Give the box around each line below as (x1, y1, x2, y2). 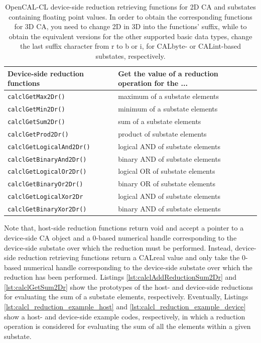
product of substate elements (118, 128, 207, 139)
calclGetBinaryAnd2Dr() (8, 156, 87, 163)
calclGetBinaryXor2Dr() (8, 206, 87, 213)
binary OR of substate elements (118, 178, 215, 189)
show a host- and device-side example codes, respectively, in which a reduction (4, 311, 245, 321)
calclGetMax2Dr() (8, 93, 65, 100)
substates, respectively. (95, 50, 166, 61)
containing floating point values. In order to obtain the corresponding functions (9, 11, 252, 22)
